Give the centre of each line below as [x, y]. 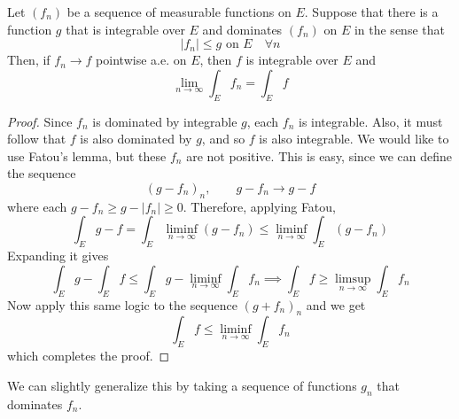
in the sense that [399, 29]
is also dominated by [136, 139]
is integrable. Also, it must [371, 121]
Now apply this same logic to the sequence [122, 304]
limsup [353, 279]
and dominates [242, 29]
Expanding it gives [58, 256]
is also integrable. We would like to [354, 139]
